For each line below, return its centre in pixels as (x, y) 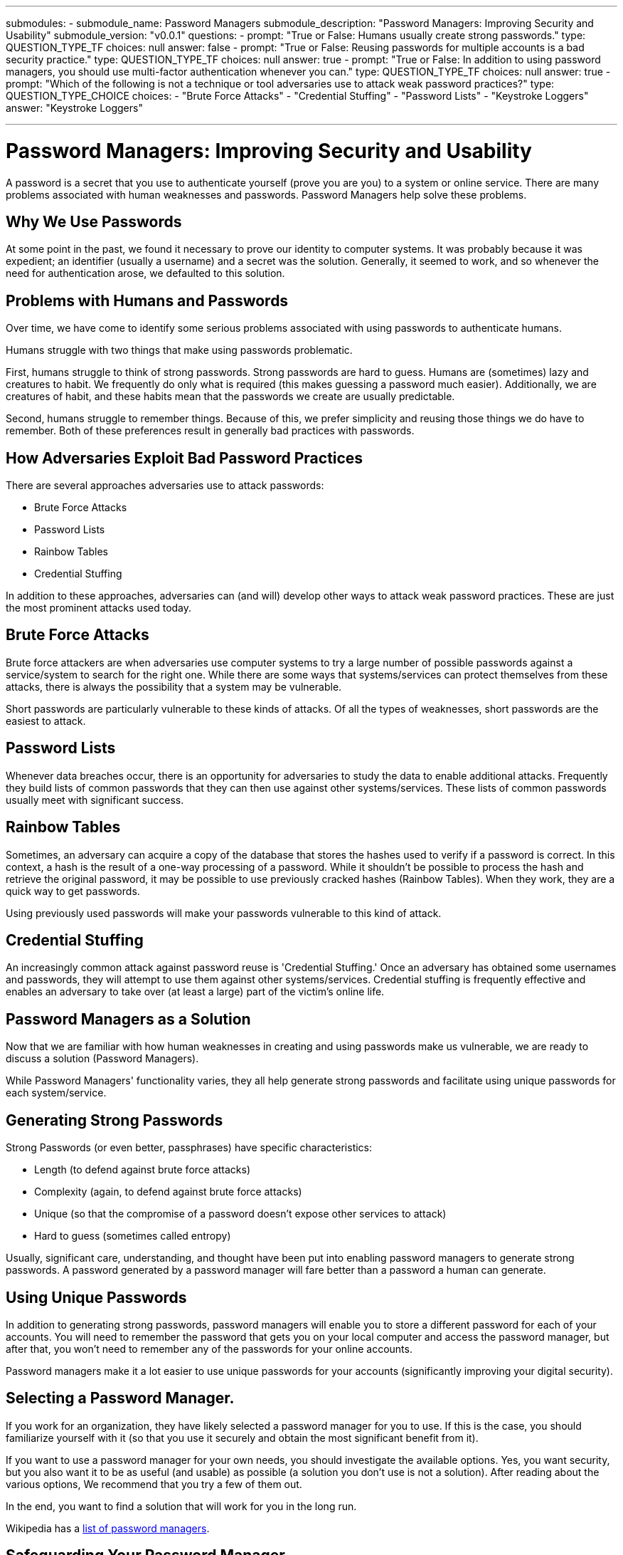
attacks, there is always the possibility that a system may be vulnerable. (174, 686)
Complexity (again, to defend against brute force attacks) (168, 1192)
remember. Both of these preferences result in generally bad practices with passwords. (210, 431)
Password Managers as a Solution (128, 1019)
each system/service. (56, 1093)
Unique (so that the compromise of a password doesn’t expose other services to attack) (240, 1214)
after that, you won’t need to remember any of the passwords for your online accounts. (209, 1349)
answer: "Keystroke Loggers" (74, 108)
